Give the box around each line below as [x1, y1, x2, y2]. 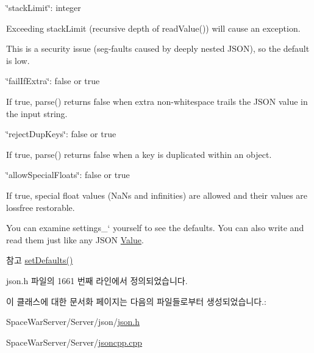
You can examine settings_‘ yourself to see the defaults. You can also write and [6, 221, 304, 234]
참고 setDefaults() [6, 254, 73, 266]
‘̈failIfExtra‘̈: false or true [6, 74, 100, 87]
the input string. [6, 107, 68, 119]
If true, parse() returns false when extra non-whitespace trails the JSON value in [6, 94, 308, 107]
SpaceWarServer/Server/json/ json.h [6, 315, 140, 328]
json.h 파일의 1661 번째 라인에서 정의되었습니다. [6, 274, 188, 287]
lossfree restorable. [6, 201, 75, 213]
